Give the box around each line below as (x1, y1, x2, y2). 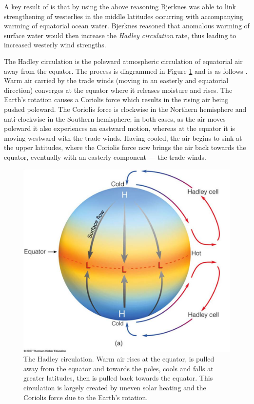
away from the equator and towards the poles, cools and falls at (23, 363, 214, 373)
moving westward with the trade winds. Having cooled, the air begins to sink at (4, 132, 242, 143)
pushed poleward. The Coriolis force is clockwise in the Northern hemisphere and (4, 104, 247, 114)
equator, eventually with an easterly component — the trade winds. (4, 151, 206, 162)
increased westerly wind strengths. (4, 40, 106, 50)
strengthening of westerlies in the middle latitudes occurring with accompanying (4, 11, 243, 21)
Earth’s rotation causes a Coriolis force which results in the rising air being (4, 94, 229, 105)
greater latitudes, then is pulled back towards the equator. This (23, 373, 213, 383)
